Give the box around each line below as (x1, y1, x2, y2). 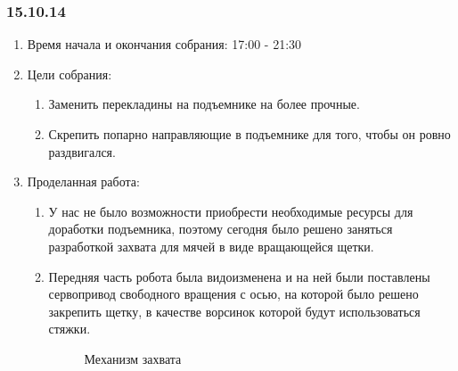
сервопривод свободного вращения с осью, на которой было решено (48, 284, 419, 303)
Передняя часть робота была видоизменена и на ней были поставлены (48, 267, 430, 285)
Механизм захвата (84, 349, 182, 367)
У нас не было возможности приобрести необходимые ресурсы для (48, 202, 413, 220)
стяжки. (48, 319, 91, 338)
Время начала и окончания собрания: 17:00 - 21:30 (27, 35, 302, 54)
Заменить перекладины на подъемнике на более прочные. (48, 95, 360, 113)
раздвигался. (48, 142, 116, 161)
